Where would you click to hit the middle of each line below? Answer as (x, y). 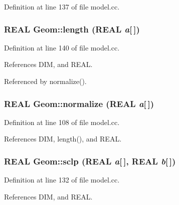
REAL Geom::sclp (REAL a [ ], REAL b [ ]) (90, 161)
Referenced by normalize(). (45, 81)
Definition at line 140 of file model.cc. (62, 47)
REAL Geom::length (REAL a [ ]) (72, 29)
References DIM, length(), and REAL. (63, 139)
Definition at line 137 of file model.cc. (62, 6)
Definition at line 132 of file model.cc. (62, 180)
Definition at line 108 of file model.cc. (62, 122)
